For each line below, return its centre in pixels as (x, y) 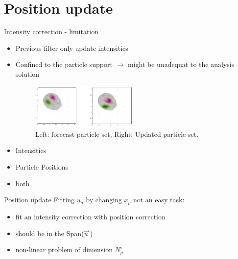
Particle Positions (42, 166)
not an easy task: (159, 200)
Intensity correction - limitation (51, 32)
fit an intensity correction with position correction (90, 216)
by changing (104, 200)
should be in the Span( (50, 233)
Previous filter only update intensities (72, 48)
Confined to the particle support (64, 64)
